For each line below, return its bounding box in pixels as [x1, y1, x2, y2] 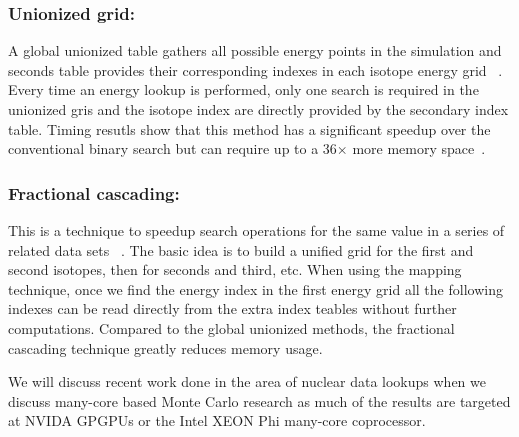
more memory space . [352, 138, 486, 159]
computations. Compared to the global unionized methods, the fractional [8, 317, 455, 338]
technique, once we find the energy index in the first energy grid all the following [8, 278, 503, 299]
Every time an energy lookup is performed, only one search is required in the [8, 79, 479, 100]
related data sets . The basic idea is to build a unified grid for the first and [8, 239, 474, 260]
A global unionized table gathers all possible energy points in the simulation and [8, 40, 502, 61]
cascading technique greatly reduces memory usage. [8, 337, 323, 358]
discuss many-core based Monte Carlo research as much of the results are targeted [8, 390, 511, 411]
